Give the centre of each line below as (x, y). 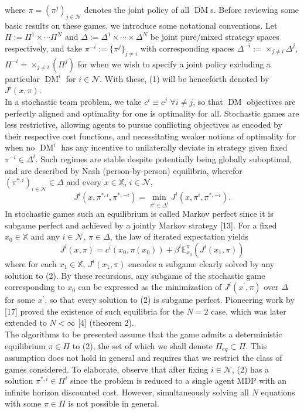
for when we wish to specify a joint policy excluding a (174, 64)
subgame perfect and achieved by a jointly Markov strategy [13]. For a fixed (141, 225)
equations (278, 392)
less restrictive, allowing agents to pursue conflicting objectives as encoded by (144, 124)
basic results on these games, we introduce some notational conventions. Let (141, 25)
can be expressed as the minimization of (150, 287)
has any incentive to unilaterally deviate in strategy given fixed (174, 147)
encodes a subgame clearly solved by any (201, 263)
